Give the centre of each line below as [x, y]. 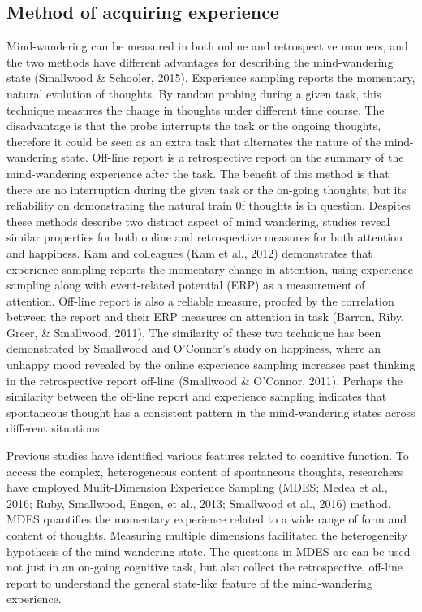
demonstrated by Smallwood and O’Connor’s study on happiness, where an [194, 348]
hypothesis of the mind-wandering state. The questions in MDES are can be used [209, 551]
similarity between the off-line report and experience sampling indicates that [197, 396]
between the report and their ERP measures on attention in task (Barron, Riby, [205, 317]
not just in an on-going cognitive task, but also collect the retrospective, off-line [205, 567]
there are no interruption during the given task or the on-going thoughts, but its [207, 189]
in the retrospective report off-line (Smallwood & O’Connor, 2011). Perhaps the [205, 380]
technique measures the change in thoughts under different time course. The [196, 109]
